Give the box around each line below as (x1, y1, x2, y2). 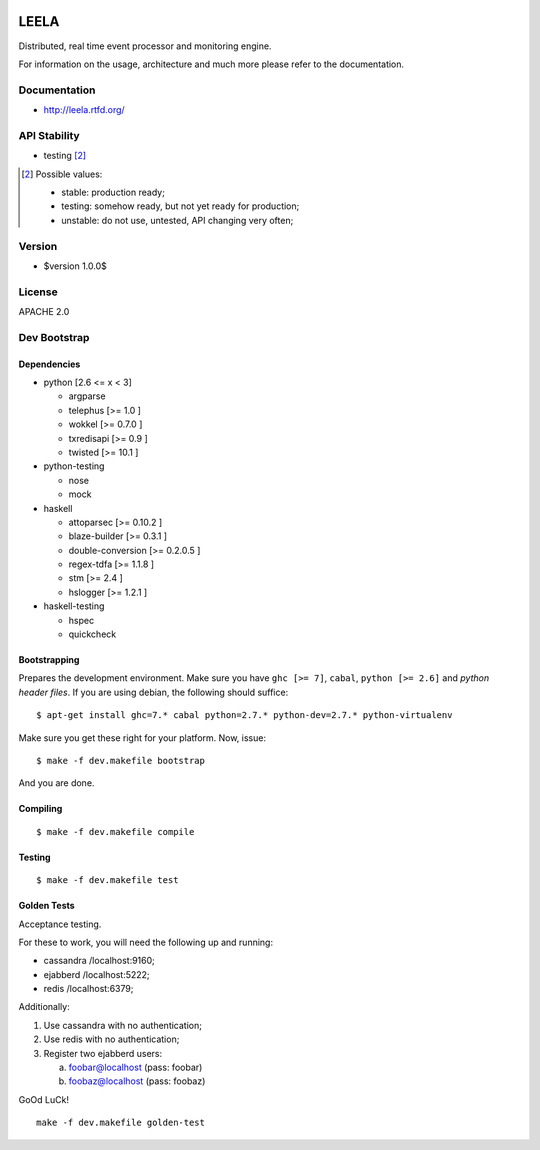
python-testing (43, 460, 105, 472)
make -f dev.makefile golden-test (36, 1117, 205, 1129)
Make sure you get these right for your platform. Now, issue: (18, 731, 267, 744)
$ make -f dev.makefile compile (36, 826, 195, 837)
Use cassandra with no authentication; (43, 1019, 202, 1031)
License (18, 285, 59, 299)
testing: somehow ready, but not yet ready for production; (61, 200, 300, 212)
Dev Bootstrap (18, 330, 90, 344)
